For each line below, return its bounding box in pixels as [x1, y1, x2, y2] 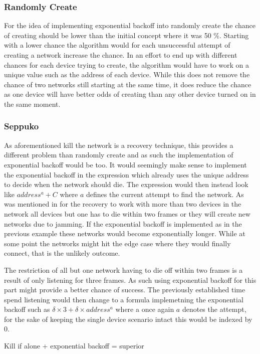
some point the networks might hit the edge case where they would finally [4, 238, 231, 248]
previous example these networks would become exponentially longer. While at [4, 228, 245, 239]
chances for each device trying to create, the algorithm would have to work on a [4, 59, 249, 70]
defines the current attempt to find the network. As [86, 189, 244, 199]
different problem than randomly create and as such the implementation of [4, 149, 233, 160]
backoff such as [4, 304, 50, 314]
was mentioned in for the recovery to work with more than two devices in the [4, 199, 241, 209]
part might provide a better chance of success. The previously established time [4, 284, 245, 295]
